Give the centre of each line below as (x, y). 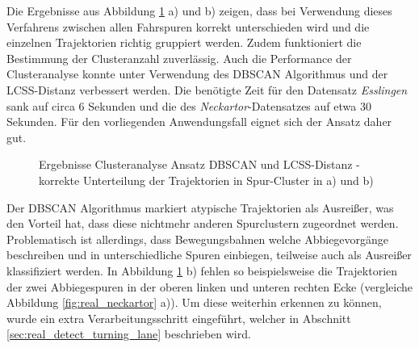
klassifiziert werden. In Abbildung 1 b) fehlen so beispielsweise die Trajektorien (202, 270)
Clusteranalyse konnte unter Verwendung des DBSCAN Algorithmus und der (197, 74)
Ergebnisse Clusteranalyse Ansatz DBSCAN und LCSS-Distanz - (199, 164)
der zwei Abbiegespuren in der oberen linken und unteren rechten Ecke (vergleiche (209, 286)
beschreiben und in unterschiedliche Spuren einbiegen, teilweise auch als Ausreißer (209, 255)
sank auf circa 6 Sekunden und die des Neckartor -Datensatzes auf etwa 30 (189, 105)
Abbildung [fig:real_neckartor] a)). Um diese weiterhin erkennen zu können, (194, 302)
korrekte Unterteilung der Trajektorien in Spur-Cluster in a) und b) (206, 180)
